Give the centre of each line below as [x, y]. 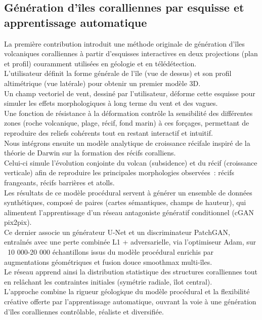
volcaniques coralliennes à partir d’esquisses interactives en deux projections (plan [131, 53]
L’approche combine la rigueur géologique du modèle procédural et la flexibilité [127, 291]
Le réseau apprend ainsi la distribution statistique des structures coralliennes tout [131, 272]
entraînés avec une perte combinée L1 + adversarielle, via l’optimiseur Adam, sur [130, 242]
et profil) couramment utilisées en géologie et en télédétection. [100, 63]
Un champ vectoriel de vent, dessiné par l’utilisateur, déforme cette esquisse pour [130, 93]
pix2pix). [18, 222]
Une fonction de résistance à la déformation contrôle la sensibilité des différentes [128, 113]
